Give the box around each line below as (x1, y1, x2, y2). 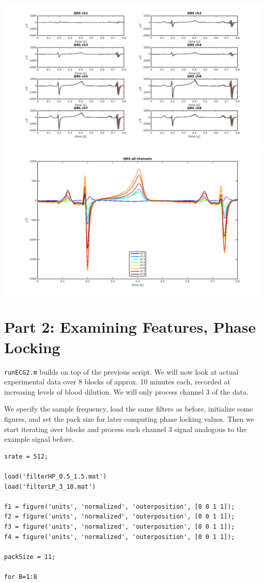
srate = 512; (4, 452, 48, 460)
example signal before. (4, 434, 74, 444)
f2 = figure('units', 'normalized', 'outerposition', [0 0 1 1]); (4, 513, 235, 521)
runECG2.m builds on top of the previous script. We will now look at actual (4, 366, 238, 377)
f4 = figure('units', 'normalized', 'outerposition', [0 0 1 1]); (4, 533, 235, 541)
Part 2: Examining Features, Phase (4, 316, 256, 337)
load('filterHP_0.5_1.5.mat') (4, 472, 107, 480)
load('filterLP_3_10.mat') (4, 483, 96, 490)
